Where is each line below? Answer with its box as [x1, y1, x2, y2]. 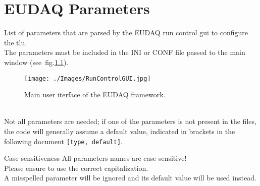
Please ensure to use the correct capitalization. [4, 162, 148, 173]
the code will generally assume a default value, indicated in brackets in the [4, 126, 235, 136]
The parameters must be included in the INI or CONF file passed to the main [4, 47, 245, 57]
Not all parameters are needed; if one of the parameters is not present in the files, [4, 116, 256, 127]
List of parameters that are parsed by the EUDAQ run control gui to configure [4, 27, 248, 38]
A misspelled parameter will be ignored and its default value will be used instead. [4, 172, 256, 183]
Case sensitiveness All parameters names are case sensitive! [4, 153, 187, 163]
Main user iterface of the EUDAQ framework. [24, 89, 166, 100]
